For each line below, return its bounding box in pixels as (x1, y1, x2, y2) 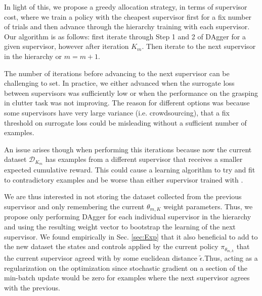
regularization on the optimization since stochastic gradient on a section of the (4, 262, 248, 273)
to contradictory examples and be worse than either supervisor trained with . (4, 174, 243, 185)
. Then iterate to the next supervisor (142, 41, 256, 51)
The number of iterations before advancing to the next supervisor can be (4, 68, 230, 78)
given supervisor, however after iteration (4, 41, 129, 51)
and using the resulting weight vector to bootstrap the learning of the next (4, 221, 236, 231)
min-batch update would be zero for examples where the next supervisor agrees (4, 272, 250, 283)
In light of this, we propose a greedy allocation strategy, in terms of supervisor (4, 2, 247, 12)
